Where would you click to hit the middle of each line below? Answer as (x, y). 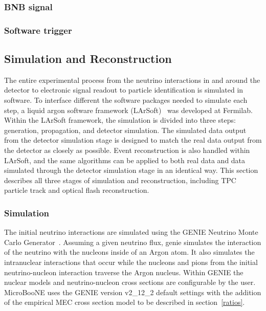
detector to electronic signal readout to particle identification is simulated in (124, 90)
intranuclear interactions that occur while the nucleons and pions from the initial (131, 262)
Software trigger (38, 30)
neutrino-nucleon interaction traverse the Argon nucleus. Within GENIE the (124, 272)
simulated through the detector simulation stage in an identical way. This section (131, 170)
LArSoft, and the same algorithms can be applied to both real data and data (125, 160)
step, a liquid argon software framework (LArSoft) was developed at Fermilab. (128, 110)
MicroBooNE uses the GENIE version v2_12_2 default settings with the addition (133, 292)
